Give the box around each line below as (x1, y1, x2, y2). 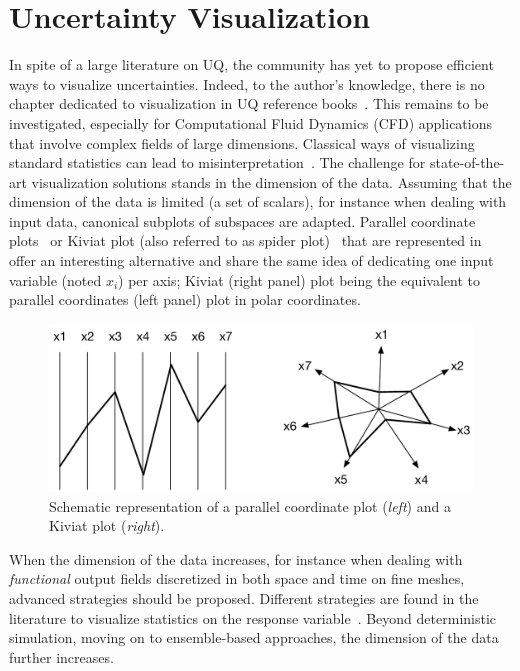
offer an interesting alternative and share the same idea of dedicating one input (9, 250, 494, 271)
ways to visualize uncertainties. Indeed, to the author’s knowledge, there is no (9, 73, 485, 94)
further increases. (9, 646, 114, 667)
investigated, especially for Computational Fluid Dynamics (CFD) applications (9, 112, 492, 133)
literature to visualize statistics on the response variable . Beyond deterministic (9, 607, 497, 628)
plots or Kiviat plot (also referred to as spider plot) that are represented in (9, 230, 482, 251)
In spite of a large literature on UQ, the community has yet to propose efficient (9, 54, 494, 75)
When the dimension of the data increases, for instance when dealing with (9, 548, 463, 569)
